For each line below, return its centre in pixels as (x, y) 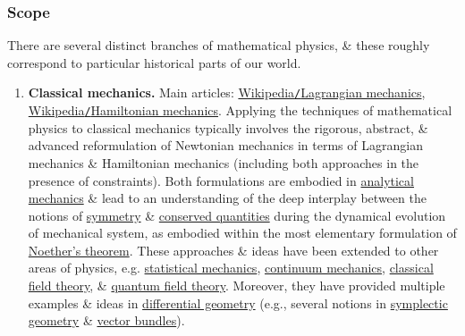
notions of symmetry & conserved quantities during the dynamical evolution (237, 215)
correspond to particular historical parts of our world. (154, 62)
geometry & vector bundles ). (106, 320)
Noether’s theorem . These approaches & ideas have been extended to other (233, 250)
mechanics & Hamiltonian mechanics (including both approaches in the (224, 162)
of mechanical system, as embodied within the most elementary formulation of (242, 233)
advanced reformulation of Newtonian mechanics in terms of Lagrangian (225, 145)
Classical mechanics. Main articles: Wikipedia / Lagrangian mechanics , (227, 92)
